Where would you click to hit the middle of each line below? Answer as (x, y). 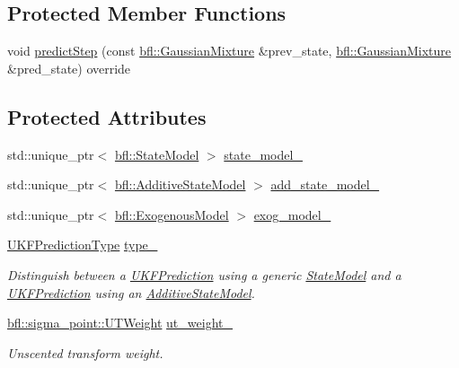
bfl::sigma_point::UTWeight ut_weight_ (120, 323)
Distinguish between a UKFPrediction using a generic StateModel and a (204, 274)
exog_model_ (292, 214)
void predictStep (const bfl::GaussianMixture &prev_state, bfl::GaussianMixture (229, 51)
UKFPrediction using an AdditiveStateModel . (131, 292)
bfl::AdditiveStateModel (180, 184)
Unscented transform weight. (85, 352)
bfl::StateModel (157, 154)
